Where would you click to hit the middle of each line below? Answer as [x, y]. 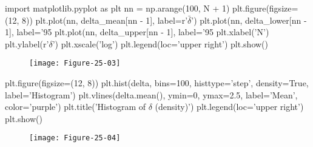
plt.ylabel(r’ [27, 43]
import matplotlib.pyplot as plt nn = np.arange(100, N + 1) [117, 8]
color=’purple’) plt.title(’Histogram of [76, 107]
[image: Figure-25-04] [75, 138]
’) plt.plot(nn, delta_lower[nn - [249, 20]
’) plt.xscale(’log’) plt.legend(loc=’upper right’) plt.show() [160, 43]
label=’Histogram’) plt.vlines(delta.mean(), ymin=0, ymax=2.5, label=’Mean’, [151, 94]
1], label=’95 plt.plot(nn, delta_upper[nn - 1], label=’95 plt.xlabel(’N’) [137, 32]
